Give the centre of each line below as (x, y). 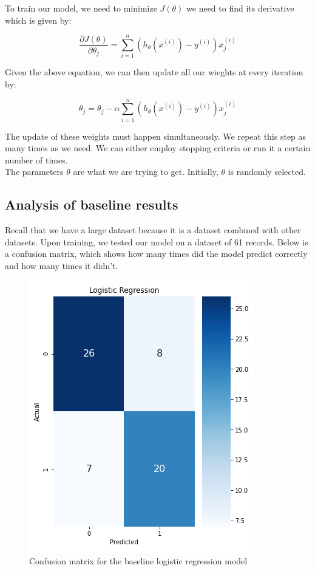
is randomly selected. (267, 172)
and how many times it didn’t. (62, 265)
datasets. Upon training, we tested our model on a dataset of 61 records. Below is (157, 241)
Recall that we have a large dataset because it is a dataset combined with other (153, 230)
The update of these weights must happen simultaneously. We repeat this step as (156, 136)
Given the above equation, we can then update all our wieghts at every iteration (154, 72)
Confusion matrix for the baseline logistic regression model (138, 561)
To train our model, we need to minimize (81, 8)
